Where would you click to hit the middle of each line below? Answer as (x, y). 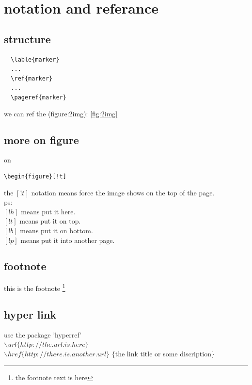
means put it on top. (50, 221)
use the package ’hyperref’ (43, 334)
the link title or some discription (163, 353)
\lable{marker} (35, 59)
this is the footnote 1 (35, 287)
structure (27, 39)
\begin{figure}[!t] (35, 176)
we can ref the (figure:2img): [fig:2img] (61, 113)
